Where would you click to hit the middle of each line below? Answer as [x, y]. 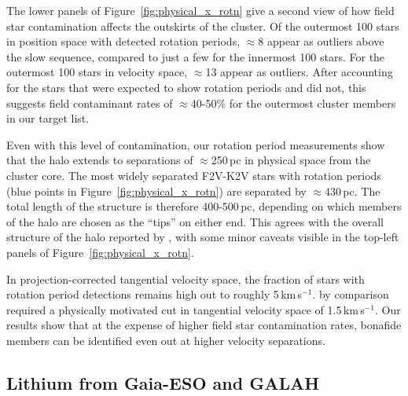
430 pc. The [353, 191]
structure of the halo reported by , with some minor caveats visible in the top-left [203, 237]
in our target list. [48, 118]
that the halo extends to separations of [100, 160]
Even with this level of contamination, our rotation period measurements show [196, 144]
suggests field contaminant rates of [90, 103]
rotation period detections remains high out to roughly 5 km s [154, 294]
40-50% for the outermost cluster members [293, 103]
